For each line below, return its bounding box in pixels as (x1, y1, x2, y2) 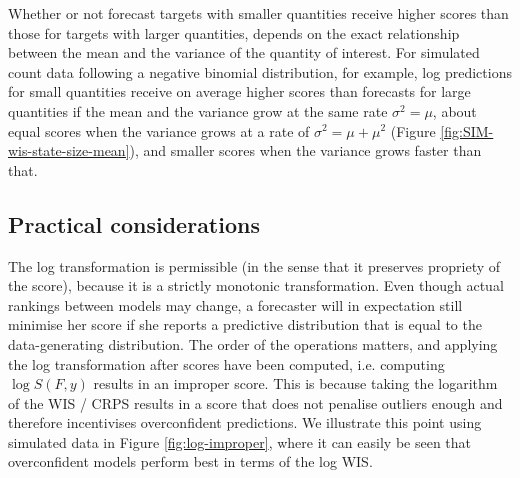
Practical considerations (8, 208, 260, 239)
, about (432, 100, 477, 121)
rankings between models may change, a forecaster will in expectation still (8, 294, 463, 315)
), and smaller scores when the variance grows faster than (129, 140, 482, 161)
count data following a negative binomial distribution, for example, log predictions (8, 61, 512, 82)
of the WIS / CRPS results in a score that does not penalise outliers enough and (8, 392, 503, 413)
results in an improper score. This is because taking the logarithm (93, 373, 498, 394)
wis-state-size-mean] (8, 140, 130, 161)
